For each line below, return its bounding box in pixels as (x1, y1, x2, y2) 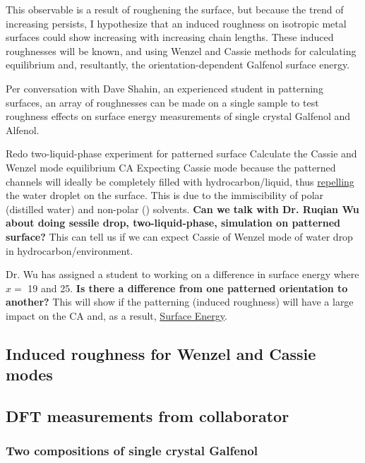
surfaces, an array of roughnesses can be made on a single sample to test (6, 95, 319, 109)
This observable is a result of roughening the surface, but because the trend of (6, 2, 344, 16)
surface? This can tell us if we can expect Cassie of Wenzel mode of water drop (6, 229, 353, 243)
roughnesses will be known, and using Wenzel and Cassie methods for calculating (6, 43, 357, 58)
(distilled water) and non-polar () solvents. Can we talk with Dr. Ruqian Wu (6, 201, 359, 216)
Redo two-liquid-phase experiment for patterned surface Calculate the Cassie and (6, 146, 357, 161)
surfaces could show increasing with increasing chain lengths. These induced (6, 30, 334, 44)
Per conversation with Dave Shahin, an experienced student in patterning (6, 80, 323, 95)
